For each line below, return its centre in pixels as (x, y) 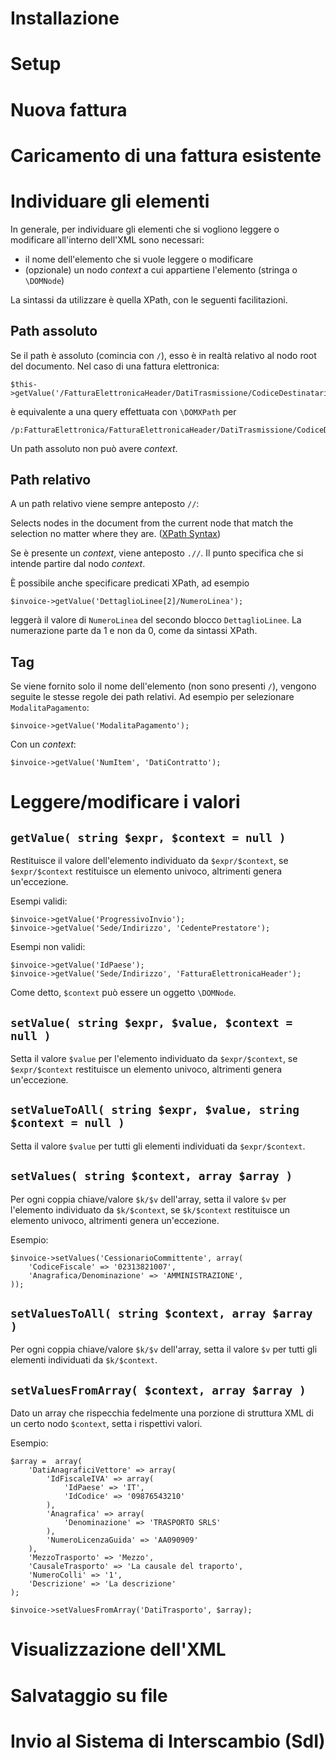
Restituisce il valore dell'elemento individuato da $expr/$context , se (149, 861)
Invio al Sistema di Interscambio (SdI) (168, 1741)
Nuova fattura (69, 109)
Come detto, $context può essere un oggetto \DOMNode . (123, 993)
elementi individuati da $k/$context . (84, 1360)
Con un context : (43, 744)
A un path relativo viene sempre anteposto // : (105, 504)
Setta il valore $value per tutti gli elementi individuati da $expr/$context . (158, 1146)
